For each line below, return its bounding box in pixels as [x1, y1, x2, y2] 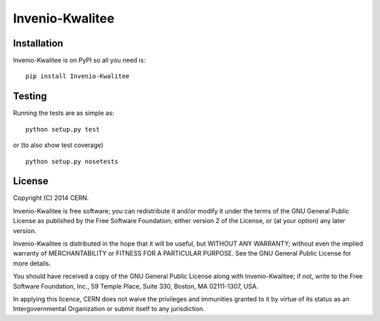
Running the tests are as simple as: [13, 109, 115, 118]
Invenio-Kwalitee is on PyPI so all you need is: [13, 56, 146, 65]
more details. [13, 259, 51, 267]
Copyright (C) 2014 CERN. [13, 194, 89, 202]
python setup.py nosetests [25, 157, 119, 165]
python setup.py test [25, 125, 100, 133]
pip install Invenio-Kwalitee [25, 73, 130, 80]
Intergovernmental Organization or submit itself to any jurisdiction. [13, 305, 205, 313]
